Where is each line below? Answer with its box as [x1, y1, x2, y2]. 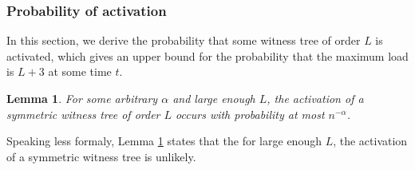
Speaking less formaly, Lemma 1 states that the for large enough [6, 132, 322, 149]
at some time [48, 63, 112, 80]
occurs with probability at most [176, 105, 325, 122]
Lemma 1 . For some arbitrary [6, 90, 158, 106]
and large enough [172, 90, 255, 106]
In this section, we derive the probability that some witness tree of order [6, 32, 361, 49]
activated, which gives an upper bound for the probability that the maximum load [6, 47, 409, 64]
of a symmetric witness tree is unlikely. [6, 148, 196, 164]
